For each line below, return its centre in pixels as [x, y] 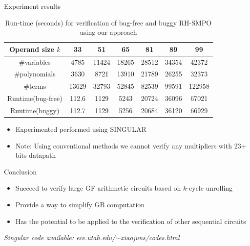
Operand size [32, 49]
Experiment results [32, 6]
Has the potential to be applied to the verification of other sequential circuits [131, 221]
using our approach [108, 32]
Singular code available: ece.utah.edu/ [60, 237]
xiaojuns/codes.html [150, 237]
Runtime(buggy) [35, 110]
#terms [35, 86]
